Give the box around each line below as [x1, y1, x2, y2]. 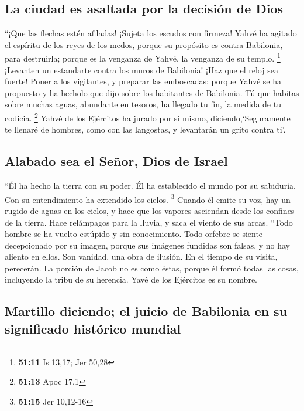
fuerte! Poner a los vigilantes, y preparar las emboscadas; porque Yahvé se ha [5, 75, 281, 87]
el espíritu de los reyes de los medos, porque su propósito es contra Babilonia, [5, 38, 283, 50]
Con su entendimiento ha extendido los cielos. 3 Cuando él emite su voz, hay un [5, 191, 291, 205]
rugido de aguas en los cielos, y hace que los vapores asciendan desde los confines [5, 204, 295, 216]
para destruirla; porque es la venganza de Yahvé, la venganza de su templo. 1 [5, 50, 281, 64]
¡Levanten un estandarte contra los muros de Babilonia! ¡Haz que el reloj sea [5, 63, 278, 76]
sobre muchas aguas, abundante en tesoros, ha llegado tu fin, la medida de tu [5, 98, 281, 110]
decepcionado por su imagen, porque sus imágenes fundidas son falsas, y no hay [5, 239, 290, 251]
